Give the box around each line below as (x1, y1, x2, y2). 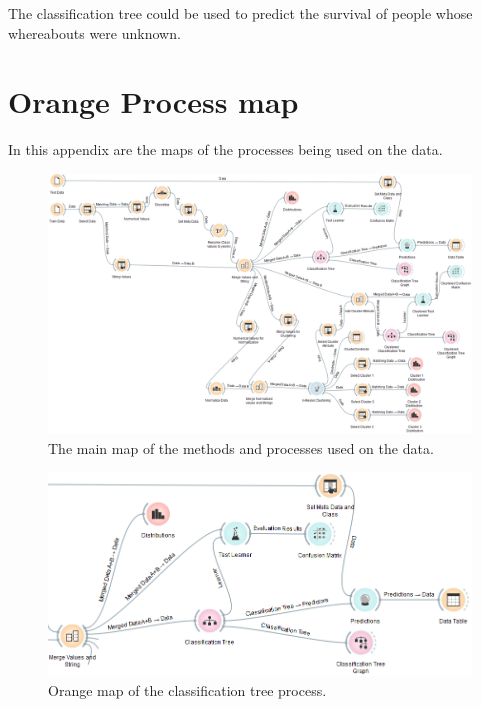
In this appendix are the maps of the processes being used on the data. (8, 139, 443, 160)
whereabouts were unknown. (8, 22, 181, 43)
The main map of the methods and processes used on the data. (48, 437, 434, 458)
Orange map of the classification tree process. (48, 679, 327, 700)
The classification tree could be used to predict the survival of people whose (8, 3, 473, 23)
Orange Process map (8, 81, 299, 122)
